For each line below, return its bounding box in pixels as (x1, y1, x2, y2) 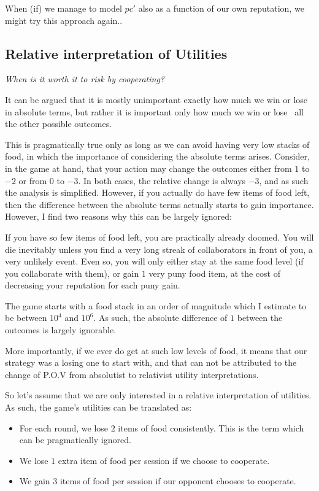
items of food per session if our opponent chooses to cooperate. (60, 474, 296, 487)
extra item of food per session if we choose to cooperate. (58, 454, 270, 466)
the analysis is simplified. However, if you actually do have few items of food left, (5, 186, 310, 199)
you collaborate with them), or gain (5, 266, 139, 279)
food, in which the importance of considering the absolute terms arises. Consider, (5, 150, 310, 163)
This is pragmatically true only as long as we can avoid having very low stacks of (5, 137, 310, 150)
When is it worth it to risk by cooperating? (5, 72, 164, 85)
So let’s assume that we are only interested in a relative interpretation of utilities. (5, 389, 312, 401)
